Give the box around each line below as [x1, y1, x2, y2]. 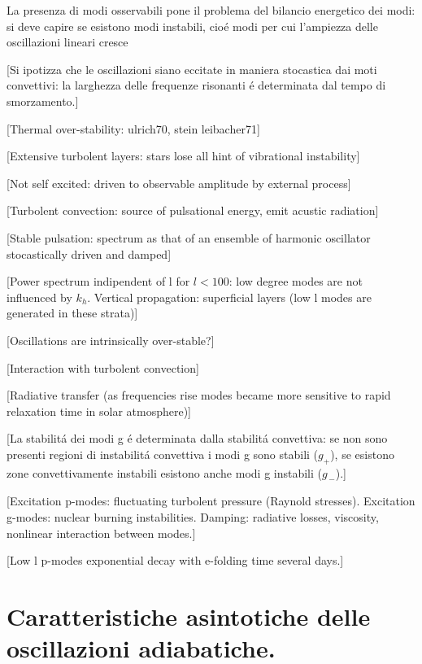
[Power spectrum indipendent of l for [7, 273, 190, 290]
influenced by [7, 288, 72, 305]
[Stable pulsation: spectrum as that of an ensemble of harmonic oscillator [7, 229, 371, 246]
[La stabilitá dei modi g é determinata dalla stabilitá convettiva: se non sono [7, 430, 388, 447]
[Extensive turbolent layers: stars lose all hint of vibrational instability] [7, 147, 360, 164]
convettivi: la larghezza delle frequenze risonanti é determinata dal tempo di [7, 76, 386, 94]
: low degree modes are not [228, 273, 363, 290]
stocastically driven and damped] [7, 245, 172, 262]
